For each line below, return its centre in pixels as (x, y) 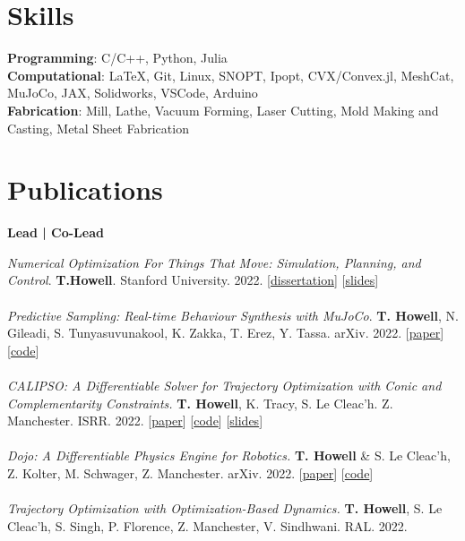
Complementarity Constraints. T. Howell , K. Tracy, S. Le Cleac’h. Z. (200, 403)
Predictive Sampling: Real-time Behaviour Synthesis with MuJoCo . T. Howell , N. (233, 315)
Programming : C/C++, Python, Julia (117, 58)
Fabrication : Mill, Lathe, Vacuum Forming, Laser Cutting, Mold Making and (223, 110)
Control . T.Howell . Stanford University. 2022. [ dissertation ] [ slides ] (193, 280)
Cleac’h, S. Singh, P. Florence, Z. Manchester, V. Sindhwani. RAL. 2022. (207, 525)
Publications (85, 189)
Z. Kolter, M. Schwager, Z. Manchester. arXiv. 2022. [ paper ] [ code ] (190, 472)
